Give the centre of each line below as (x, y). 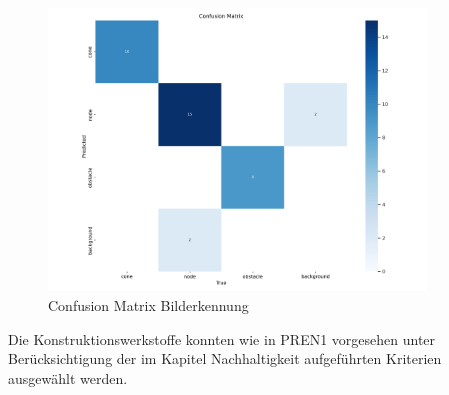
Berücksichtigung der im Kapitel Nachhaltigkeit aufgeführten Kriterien (225, 358)
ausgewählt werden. (68, 377)
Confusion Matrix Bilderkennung (148, 305)
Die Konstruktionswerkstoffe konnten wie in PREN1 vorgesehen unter (222, 338)
